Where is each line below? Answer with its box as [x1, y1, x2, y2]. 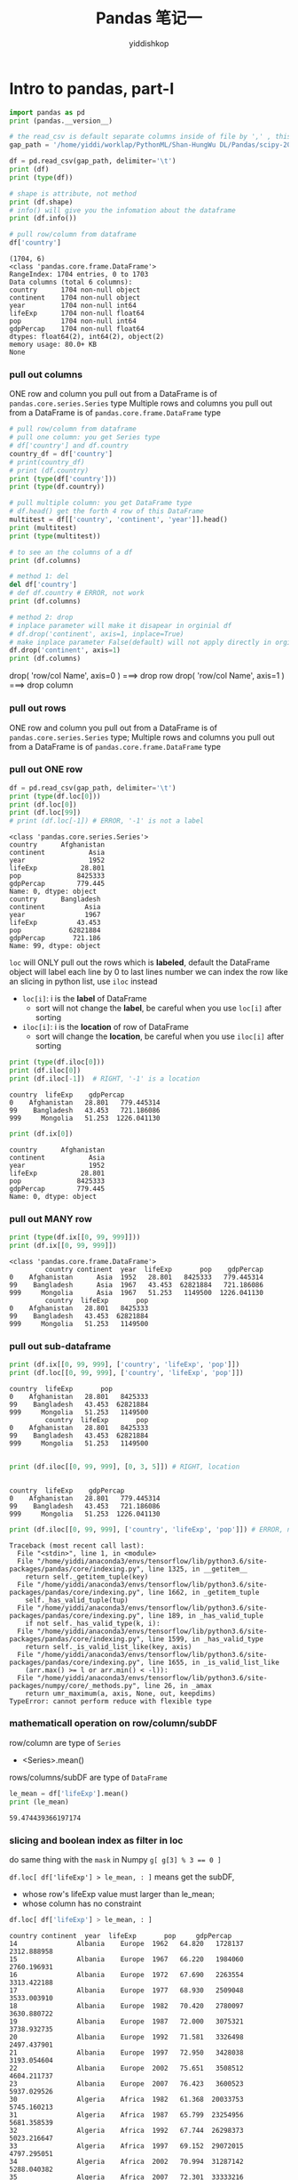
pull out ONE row [9, 763, 83, 776]
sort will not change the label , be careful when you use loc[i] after [35, 1002, 282, 1014]
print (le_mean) [9, 1798, 69, 1806]
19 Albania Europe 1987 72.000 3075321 [9, 2016, 244, 2026]
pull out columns [9, 368, 82, 381]
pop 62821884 [9, 926, 101, 935]
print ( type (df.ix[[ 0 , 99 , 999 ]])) [9, 1233, 141, 1242]
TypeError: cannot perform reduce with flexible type [9, 1696, 213, 1706]
